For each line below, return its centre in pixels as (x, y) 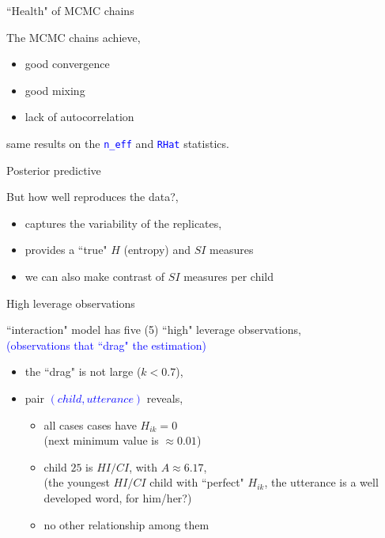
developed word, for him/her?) (118, 497)
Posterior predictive (54, 170)
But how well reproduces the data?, (92, 197)
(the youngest (77, 482)
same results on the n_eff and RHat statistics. (118, 143)
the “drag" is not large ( (83, 371)
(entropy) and (157, 250)
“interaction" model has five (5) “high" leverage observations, (154, 330)
